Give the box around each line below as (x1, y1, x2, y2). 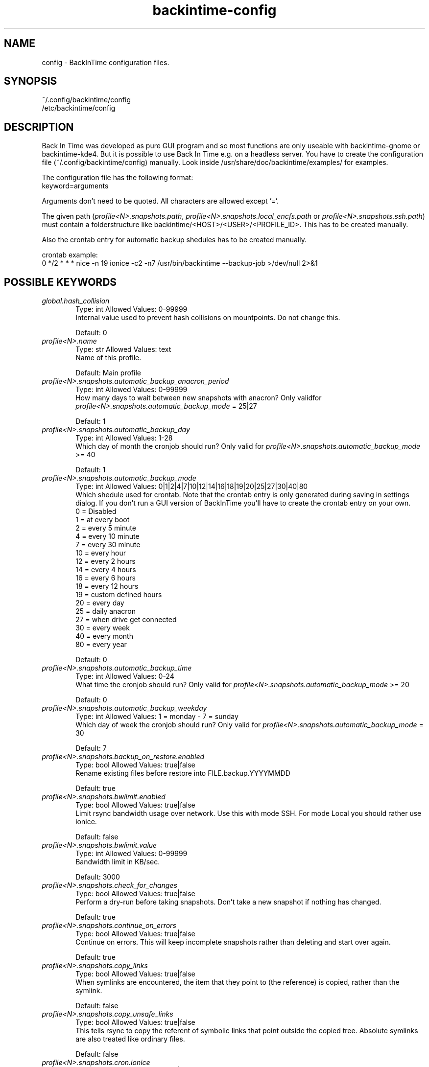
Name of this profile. (75, 353, 142, 362)
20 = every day (75, 599, 124, 607)
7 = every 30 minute (75, 540, 141, 549)
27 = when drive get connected (75, 615, 177, 624)
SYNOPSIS (4, 75, 57, 88)
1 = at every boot (75, 515, 130, 524)
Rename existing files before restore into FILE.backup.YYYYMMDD (75, 769, 290, 778)
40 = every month (75, 632, 133, 641)
